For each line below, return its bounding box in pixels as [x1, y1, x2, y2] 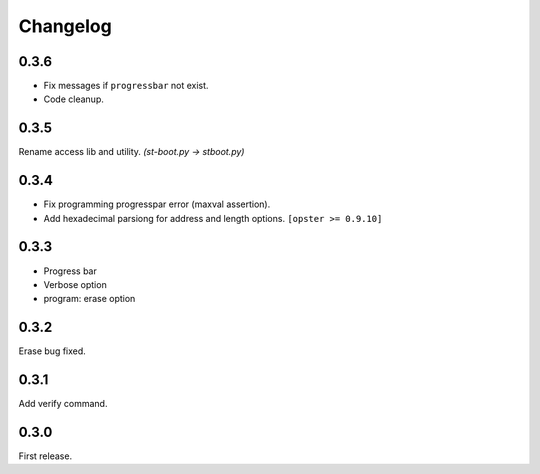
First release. [18, 450, 73, 462]
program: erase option [43, 293, 136, 305]
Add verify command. [18, 398, 108, 410]
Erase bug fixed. [18, 345, 87, 357]
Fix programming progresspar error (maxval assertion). [43, 198, 271, 210]
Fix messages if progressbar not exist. [43, 80, 209, 92]
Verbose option [43, 278, 107, 290]
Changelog [18, 15, 112, 37]
